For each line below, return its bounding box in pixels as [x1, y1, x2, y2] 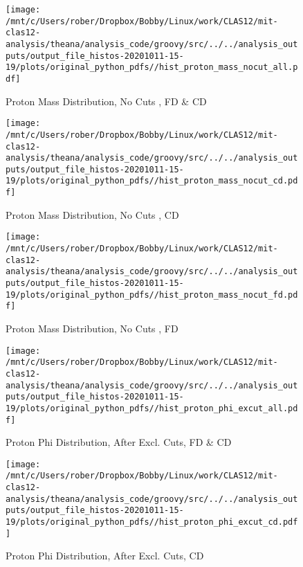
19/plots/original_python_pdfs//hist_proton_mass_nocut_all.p [6, 62, 298, 73]
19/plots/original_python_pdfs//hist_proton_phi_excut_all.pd [6, 403, 298, 413]
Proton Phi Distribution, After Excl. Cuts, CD [6, 548, 204, 563]
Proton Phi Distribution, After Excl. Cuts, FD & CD [6, 435, 232, 449]
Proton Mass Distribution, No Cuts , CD [6, 207, 179, 222]
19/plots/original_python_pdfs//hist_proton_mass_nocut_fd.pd [6, 289, 298, 300]
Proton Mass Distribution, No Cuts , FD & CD [6, 93, 207, 108]
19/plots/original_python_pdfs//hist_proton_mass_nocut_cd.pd [6, 176, 298, 186]
